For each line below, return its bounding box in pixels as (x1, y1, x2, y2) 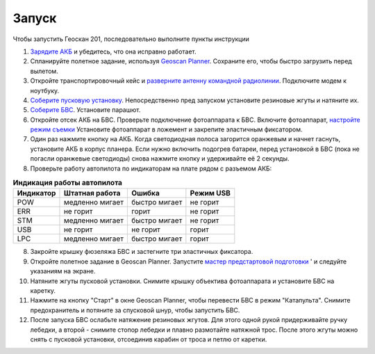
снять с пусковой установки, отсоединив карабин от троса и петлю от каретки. (30, 335, 267, 344)
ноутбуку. (30, 86, 60, 95)
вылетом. (30, 67, 58, 75)
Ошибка (131, 188, 160, 198)
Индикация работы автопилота (12, 178, 123, 188)
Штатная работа (63, 188, 121, 198)
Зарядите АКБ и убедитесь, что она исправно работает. (30, 47, 197, 56)
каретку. (30, 286, 56, 295)
